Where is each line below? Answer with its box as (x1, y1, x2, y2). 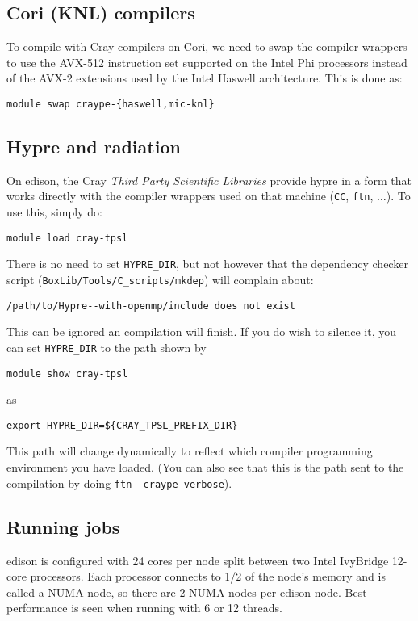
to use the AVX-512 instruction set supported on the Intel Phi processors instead (6, 53, 408, 70)
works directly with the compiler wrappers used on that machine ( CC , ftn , (6, 187, 374, 204)
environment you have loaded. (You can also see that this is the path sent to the (6, 459, 404, 476)
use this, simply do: (6, 204, 102, 220)
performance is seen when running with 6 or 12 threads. (6, 599, 282, 616)
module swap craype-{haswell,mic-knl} (6, 98, 215, 110)
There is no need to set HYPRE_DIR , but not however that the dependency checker (6, 255, 408, 272)
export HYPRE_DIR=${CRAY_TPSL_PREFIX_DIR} (6, 419, 238, 431)
